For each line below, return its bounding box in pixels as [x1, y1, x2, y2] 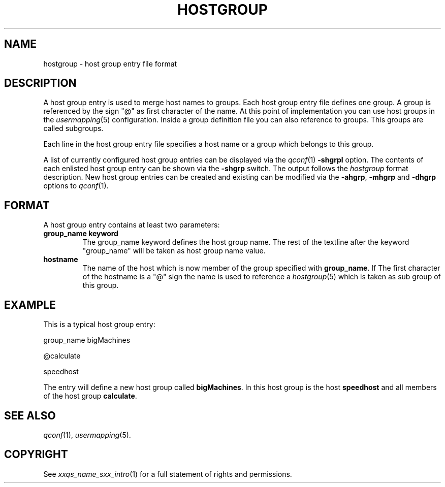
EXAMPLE [4, 298, 56, 311]
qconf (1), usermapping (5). [43, 430, 131, 439]
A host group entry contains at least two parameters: [43, 220, 220, 230]
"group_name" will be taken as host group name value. [82, 246, 266, 255]
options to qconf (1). [43, 181, 109, 190]
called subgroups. [43, 124, 104, 133]
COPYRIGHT [4, 448, 68, 461]
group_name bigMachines [43, 336, 131, 345]
